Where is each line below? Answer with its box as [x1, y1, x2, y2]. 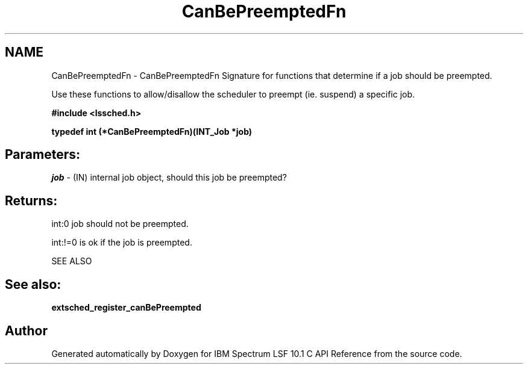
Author [5, 323, 48, 338]
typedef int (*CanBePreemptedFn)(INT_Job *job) [51, 126, 253, 137]
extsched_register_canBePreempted [51, 302, 201, 313]
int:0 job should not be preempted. [51, 219, 189, 229]
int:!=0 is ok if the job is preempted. [51, 237, 192, 248]
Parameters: [5, 147, 80, 163]
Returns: [5, 193, 58, 208]
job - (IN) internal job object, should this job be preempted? [51, 172, 287, 183]
